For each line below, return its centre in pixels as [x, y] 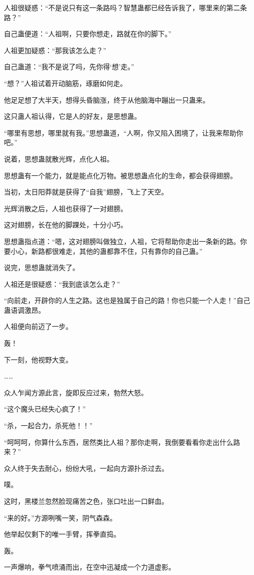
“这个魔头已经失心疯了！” [45, 409]
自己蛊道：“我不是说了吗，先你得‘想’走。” [69, 67]
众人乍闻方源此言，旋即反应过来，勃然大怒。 [76, 392]
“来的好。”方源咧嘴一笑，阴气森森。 [60, 517]
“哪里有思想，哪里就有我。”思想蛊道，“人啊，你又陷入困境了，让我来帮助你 [124, 132]
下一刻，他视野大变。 [38, 359]
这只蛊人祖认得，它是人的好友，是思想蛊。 [72, 116]
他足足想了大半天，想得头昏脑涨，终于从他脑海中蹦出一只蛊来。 [107, 99]
